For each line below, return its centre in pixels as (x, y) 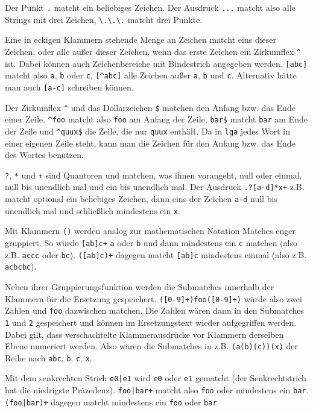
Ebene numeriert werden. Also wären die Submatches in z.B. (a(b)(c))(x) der (152, 346)
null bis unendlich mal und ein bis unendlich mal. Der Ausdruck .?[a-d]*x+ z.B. (155, 187)
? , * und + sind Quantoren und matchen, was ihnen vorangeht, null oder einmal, (153, 175)
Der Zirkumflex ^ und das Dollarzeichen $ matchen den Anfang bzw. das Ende (150, 107)
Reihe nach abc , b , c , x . (49, 357)
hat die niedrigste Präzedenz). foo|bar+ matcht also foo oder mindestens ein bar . (157, 390)
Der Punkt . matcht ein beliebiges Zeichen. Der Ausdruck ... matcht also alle (150, 7)
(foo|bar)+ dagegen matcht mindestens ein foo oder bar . (112, 401)
